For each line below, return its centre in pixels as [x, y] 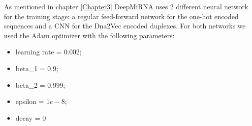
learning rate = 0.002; [48, 52]
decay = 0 [31, 117]
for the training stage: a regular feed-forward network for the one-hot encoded [121, 16]
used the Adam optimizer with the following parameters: [89, 35]
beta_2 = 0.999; [40, 85]
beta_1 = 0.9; [37, 68]
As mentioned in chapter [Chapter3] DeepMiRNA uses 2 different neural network [126, 6]
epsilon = [30, 101]
